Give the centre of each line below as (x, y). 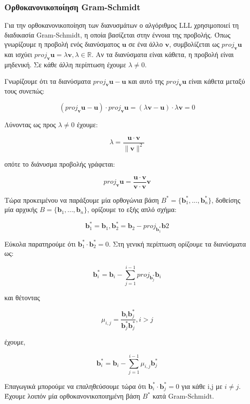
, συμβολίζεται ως (194, 44)
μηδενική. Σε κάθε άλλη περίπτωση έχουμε (65, 64)
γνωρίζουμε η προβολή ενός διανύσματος (62, 44)
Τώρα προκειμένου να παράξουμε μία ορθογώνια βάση (82, 200)
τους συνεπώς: (25, 91)
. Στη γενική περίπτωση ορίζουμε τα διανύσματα (177, 243)
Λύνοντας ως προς (30, 124)
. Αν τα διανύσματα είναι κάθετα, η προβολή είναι (163, 54)
